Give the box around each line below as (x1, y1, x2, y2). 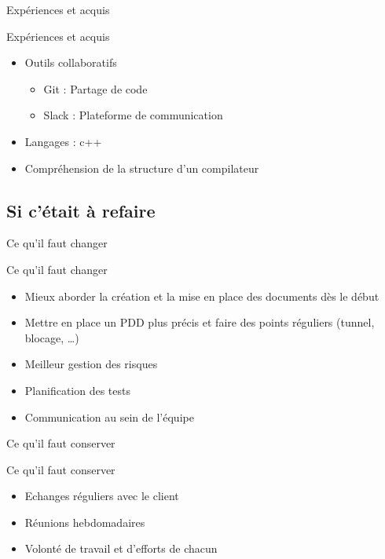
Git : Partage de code (43, 80, 148, 97)
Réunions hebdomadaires (24, 513, 145, 530)
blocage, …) (24, 329, 79, 345)
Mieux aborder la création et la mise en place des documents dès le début (24, 287, 379, 304)
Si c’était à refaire (6, 198, 156, 222)
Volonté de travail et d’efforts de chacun (24, 540, 218, 557)
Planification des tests (24, 382, 131, 398)
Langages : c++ (24, 133, 102, 149)
